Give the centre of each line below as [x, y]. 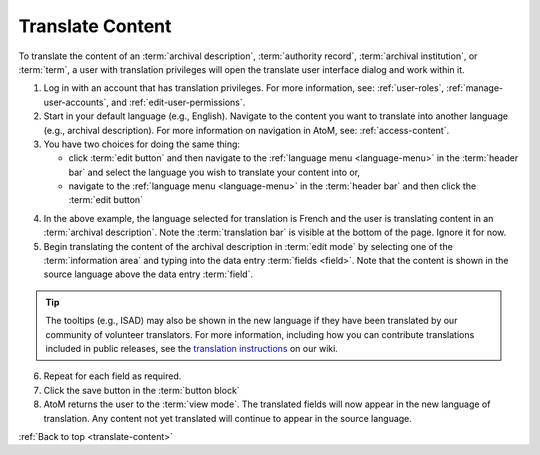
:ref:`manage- [475, 88]
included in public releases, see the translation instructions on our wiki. [192, 348]
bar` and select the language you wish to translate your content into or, [214, 172]
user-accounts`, [76, 102]
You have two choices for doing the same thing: [141, 144]
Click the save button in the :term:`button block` [141, 390]
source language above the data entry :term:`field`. [148, 274]
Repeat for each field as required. [112, 376]
